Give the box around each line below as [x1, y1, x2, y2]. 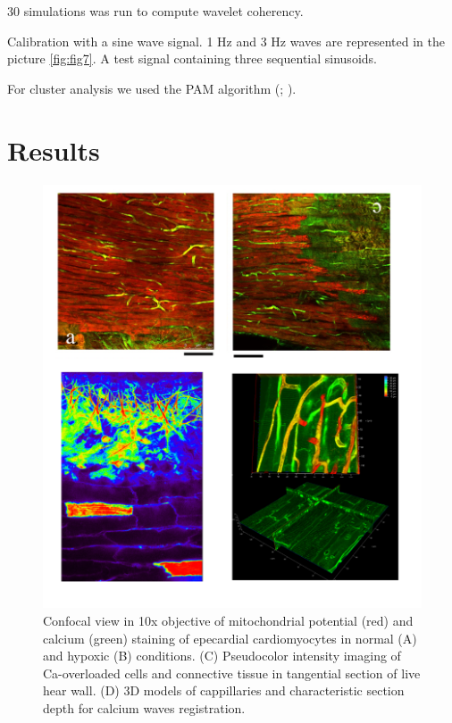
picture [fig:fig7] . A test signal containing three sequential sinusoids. [7, 49, 377, 68]
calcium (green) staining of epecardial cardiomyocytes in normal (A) [43, 628, 417, 647]
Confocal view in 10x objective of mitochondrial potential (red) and [43, 611, 414, 630]
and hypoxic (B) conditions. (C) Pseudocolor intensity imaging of [43, 646, 401, 665]
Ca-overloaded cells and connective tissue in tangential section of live [43, 663, 421, 682]
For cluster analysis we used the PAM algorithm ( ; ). [7, 79, 297, 97]
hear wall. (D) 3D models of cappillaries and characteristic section [43, 681, 405, 700]
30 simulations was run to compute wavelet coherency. [7, 2, 304, 20]
